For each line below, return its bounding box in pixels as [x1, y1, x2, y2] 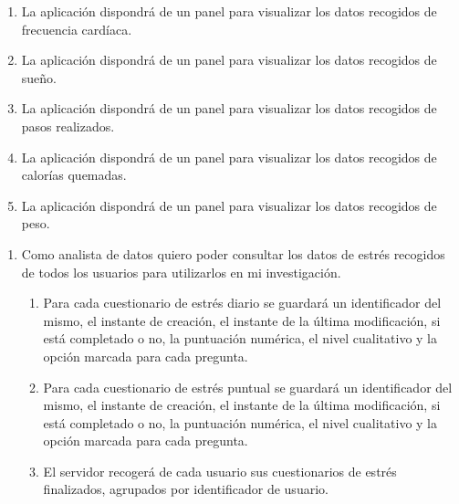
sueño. [21, 68, 57, 87]
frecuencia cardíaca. [21, 19, 132, 38]
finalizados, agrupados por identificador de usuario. [43, 479, 329, 499]
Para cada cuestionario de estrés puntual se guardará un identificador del [43, 377, 453, 396]
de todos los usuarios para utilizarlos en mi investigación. [21, 262, 341, 281]
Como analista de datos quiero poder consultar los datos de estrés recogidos [21, 244, 445, 263]
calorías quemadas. [21, 165, 127, 184]
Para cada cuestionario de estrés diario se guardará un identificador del [43, 293, 442, 312]
